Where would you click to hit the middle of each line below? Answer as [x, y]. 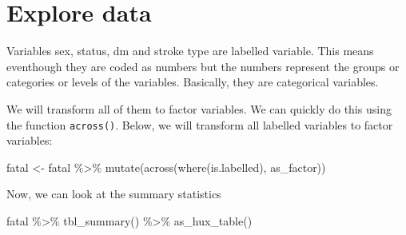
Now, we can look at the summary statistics [114, 194]
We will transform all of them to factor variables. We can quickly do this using [199, 108]
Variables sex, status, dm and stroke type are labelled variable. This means [190, 51]
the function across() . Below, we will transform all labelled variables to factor [200, 124]
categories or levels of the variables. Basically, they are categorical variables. [193, 82]
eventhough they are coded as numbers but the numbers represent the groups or [203, 66]
